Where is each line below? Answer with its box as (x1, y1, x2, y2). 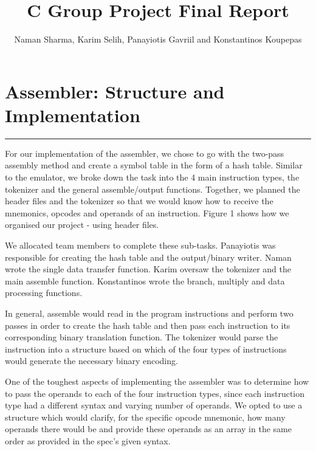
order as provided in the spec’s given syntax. (5, 434, 171, 447)
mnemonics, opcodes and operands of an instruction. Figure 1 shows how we (5, 206, 289, 219)
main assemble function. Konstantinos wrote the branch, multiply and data (5, 274, 285, 287)
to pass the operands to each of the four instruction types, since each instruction (5, 387, 305, 399)
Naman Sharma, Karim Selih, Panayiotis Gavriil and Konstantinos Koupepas (14, 33, 302, 46)
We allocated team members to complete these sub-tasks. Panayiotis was (5, 239, 276, 251)
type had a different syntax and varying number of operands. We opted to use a (5, 399, 303, 411)
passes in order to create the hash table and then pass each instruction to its (5, 318, 290, 331)
